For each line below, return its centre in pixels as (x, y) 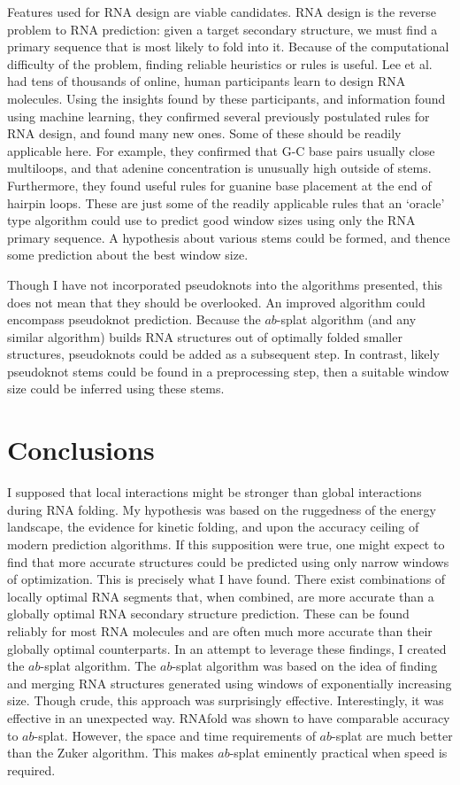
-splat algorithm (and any (346, 319)
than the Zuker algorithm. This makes (111, 753)
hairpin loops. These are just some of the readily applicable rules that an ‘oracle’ (226, 202)
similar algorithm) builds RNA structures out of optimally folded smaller (205, 336)
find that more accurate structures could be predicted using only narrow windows (228, 561)
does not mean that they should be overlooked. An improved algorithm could (216, 302)
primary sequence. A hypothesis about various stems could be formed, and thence (229, 237)
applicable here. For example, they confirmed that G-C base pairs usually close (221, 150)
